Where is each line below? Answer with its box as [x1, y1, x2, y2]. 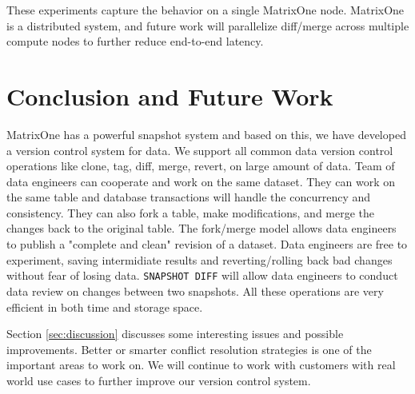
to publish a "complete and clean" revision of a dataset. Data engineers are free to [6, 236, 408, 253]
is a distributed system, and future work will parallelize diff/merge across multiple [6, 17, 409, 34]
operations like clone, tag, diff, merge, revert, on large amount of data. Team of [6, 157, 395, 174]
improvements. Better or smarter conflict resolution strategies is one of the [6, 340, 372, 357]
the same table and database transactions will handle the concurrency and [6, 189, 371, 205]
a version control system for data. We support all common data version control [6, 141, 393, 158]
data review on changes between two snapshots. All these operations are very [6, 282, 384, 299]
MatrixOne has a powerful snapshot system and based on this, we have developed [6, 125, 406, 142]
